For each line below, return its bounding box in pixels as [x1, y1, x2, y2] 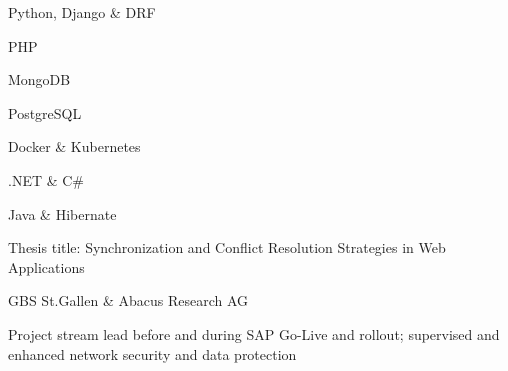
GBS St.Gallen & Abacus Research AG [8, 290, 249, 311]
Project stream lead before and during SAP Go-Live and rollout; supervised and [8, 323, 500, 344]
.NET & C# [8, 169, 85, 190]
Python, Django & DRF [8, 2, 156, 22]
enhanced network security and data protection [8, 343, 297, 364]
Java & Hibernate [8, 203, 117, 224]
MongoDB [8, 69, 71, 90]
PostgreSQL [8, 102, 82, 123]
